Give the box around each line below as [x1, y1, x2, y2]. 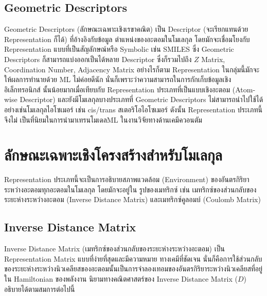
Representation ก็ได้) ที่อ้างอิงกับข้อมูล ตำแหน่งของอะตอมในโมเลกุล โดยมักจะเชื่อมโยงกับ [4, 33, 250, 44]
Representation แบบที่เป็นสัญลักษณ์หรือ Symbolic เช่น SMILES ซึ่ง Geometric [4, 44, 234, 54]
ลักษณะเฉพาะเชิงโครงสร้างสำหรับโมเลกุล [4, 144, 222, 165]
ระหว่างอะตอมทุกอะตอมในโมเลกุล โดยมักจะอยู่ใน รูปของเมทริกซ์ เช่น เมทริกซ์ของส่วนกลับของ [4, 184, 257, 194]
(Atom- [232, 84, 256, 94]
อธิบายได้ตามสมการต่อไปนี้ [4, 283, 75, 294]
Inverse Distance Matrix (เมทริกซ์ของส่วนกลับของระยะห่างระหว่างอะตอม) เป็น [4, 243, 225, 254]
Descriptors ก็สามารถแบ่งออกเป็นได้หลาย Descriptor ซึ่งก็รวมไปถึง [4, 53, 192, 64]
